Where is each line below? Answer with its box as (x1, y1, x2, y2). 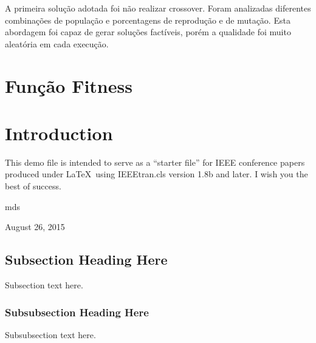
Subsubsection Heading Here (5, 304, 149, 319)
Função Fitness (5, 73, 132, 98)
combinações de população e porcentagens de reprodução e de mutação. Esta (5, 13, 290, 26)
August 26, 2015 (5, 220, 65, 233)
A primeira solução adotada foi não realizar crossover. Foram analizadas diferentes (5, 2, 311, 14)
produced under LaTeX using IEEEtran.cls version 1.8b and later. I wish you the (5, 168, 308, 180)
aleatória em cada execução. (5, 37, 109, 50)
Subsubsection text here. (5, 328, 96, 341)
